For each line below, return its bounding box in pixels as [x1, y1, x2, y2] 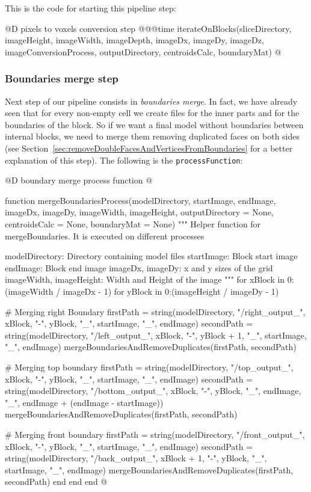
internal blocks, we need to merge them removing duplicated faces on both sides [5, 130, 300, 143]
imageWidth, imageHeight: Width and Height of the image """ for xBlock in [5, 273, 285, 286]
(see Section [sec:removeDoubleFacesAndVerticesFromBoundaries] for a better [5, 141, 293, 154]
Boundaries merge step [5, 71, 119, 86]
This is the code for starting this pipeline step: [5, 2, 176, 14]
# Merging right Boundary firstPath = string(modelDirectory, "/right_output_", [5, 305, 306, 318]
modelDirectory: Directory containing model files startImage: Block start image [5, 250, 298, 262]
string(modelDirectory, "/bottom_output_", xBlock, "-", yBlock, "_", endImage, [5, 384, 301, 397]
